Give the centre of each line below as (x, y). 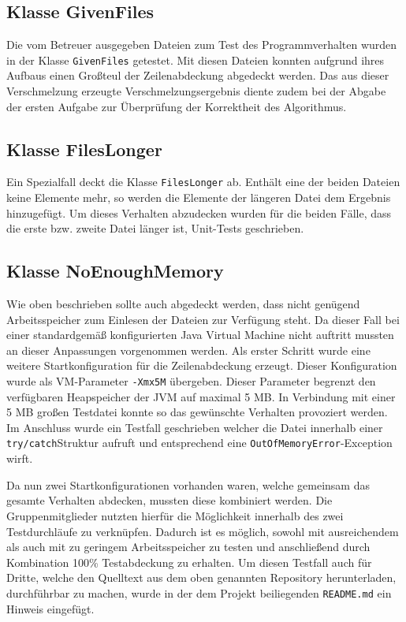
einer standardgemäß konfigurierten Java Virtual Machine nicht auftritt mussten (200, 335)
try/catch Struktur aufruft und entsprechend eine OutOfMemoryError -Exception (199, 443)
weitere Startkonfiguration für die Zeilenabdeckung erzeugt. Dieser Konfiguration (202, 365)
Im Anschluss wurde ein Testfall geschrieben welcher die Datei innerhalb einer (195, 427)
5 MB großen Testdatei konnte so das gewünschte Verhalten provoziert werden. (197, 412)
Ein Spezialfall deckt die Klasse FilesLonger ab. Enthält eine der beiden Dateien (203, 182)
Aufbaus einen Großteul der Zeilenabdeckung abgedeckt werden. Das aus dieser (198, 75)
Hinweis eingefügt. (50, 608)
